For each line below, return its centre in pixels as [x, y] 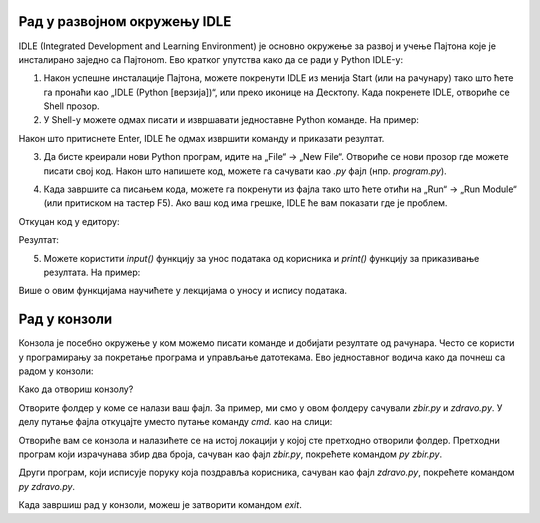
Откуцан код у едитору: [69, 221]
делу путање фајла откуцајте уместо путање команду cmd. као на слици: [175, 422]
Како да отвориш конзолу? [76, 389]
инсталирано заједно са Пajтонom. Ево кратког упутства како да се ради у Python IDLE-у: [211, 59]
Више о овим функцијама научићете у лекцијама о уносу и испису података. [183, 291]
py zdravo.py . [46, 486]
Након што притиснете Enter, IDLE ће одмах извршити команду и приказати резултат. [201, 138]
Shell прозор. [71, 106]
